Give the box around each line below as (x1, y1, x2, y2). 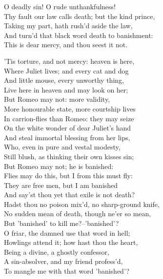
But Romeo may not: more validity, (4, 94, 110, 104)
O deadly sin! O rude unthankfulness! (4, 1, 116, 11)
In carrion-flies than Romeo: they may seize (4, 113, 134, 123)
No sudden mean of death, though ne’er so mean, (4, 208, 151, 219)
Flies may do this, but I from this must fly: (4, 170, 133, 181)
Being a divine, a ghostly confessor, (4, 246, 109, 257)
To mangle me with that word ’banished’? (4, 266, 130, 276)
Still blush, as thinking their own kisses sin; (4, 151, 134, 161)
